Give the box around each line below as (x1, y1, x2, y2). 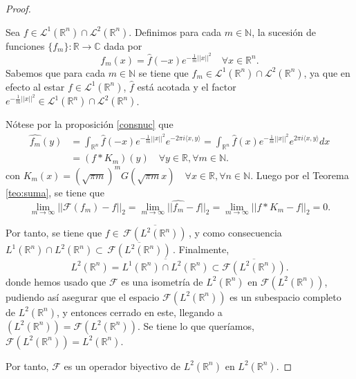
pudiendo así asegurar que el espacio (6, 289, 160, 304)
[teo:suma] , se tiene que (6, 185, 104, 199)
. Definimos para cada (129, 24, 222, 39)
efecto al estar (6, 79, 65, 93)
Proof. (6, 1, 31, 15)
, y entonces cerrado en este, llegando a (57, 304, 223, 319)
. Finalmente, (172, 242, 229, 257)
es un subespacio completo (229, 289, 341, 304)
